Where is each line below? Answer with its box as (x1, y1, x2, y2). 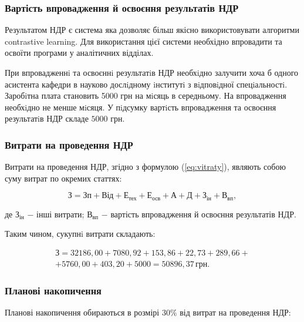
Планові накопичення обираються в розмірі (5, 306, 160, 318)
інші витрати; (36, 207, 85, 220)
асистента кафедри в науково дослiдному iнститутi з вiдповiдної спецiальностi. (5, 78, 288, 90)
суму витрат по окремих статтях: (5, 172, 122, 184)
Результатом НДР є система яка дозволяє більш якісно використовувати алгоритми (5, 24, 299, 36)
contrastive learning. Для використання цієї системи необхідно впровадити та (5, 35, 282, 47)
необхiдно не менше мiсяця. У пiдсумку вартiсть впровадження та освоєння (5, 100, 276, 113)
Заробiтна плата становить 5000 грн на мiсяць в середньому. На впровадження (5, 89, 286, 102)
